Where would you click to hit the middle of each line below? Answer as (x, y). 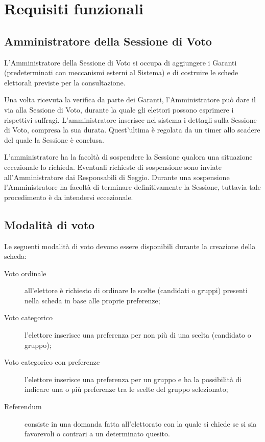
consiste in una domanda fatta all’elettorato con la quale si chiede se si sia (141, 423)
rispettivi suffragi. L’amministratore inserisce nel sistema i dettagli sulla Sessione (130, 119)
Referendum (23, 406)
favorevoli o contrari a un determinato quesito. (97, 434)
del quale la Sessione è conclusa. (54, 139)
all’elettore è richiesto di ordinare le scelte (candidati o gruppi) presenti (136, 290)
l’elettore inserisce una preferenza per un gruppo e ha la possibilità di (133, 379)
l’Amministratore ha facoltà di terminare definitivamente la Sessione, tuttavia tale (132, 187)
